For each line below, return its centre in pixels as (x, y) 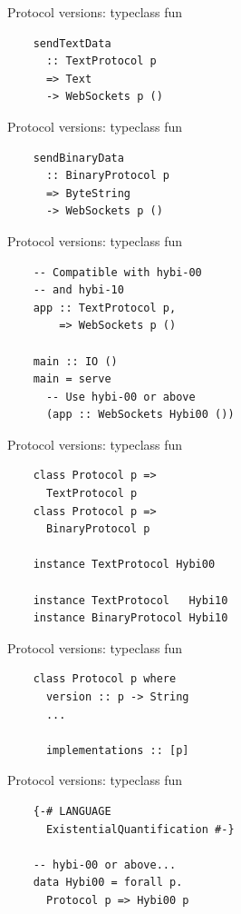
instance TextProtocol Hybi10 (130, 600)
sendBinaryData (78, 158)
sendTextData (72, 43)
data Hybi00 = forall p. (108, 883)
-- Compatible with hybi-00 (117, 272)
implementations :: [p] (117, 750)
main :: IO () (75, 361)
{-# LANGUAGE (72, 811)
